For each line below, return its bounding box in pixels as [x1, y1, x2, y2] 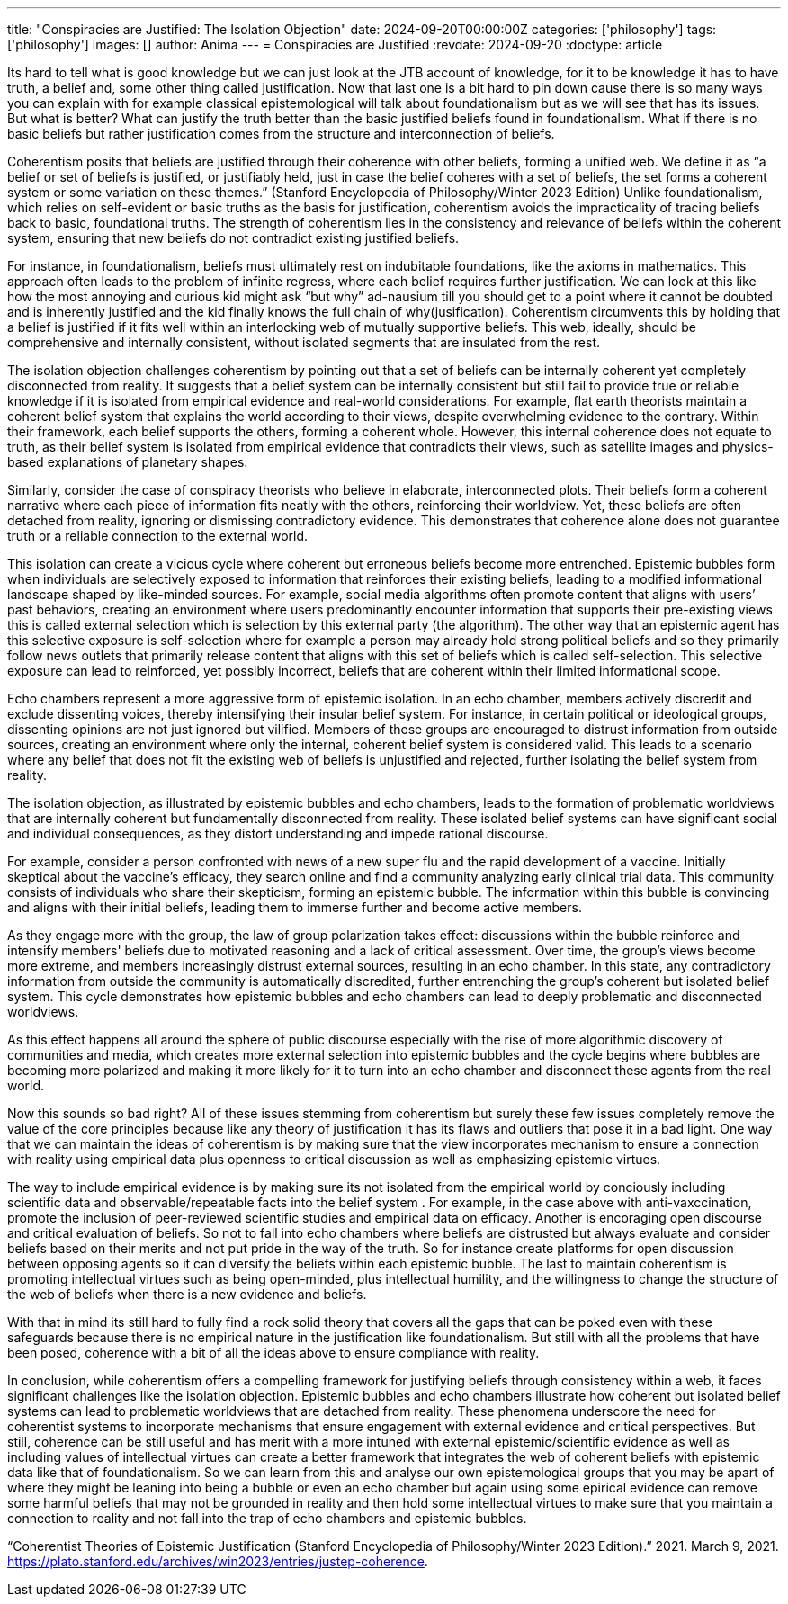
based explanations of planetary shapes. [7, 454, 248, 470]
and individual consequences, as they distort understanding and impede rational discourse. [7, 826, 549, 841]
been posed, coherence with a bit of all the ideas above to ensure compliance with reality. [7, 1345, 540, 1360]
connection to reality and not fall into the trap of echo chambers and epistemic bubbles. [7, 1510, 527, 1526]
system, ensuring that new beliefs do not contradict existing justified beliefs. [7, 230, 460, 246]
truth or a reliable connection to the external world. [7, 528, 309, 543]
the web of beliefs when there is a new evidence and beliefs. [7, 1286, 367, 1302]
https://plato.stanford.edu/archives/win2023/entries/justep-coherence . [7, 1554, 428, 1569]
